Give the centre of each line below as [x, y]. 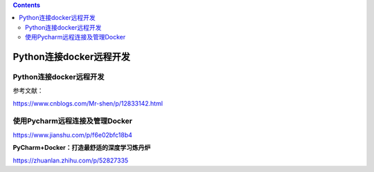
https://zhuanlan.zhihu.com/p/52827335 [71, 160]
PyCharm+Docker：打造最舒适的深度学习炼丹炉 [82, 148]
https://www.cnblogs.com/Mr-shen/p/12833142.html [88, 103]
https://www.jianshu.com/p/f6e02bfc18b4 [73, 135]
